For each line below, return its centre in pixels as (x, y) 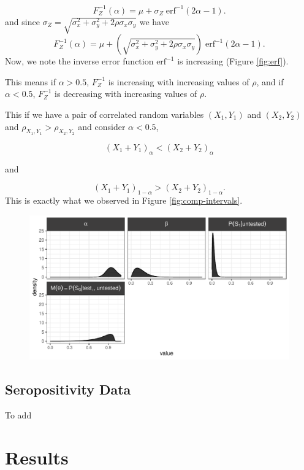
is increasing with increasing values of (179, 81)
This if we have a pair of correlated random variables (104, 114)
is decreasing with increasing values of (126, 94)
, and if (270, 81)
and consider (102, 126)
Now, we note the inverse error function (79, 61)
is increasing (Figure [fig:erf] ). (233, 61)
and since (22, 21)
